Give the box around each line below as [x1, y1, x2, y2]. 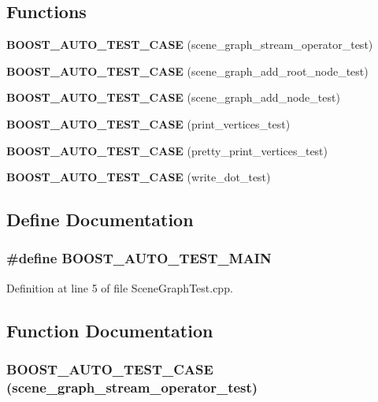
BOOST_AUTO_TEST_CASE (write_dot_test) [6, 169, 271, 185]
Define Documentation [6, 207, 194, 232]
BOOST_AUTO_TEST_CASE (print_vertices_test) [6, 115, 291, 132]
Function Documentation [6, 318, 213, 342]
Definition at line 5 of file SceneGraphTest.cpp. [6, 279, 233, 296]
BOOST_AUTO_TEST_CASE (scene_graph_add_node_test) [6, 89, 340, 106]
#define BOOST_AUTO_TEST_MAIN [6, 248, 272, 268]
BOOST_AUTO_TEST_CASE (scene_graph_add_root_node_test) [6, 62, 369, 79]
